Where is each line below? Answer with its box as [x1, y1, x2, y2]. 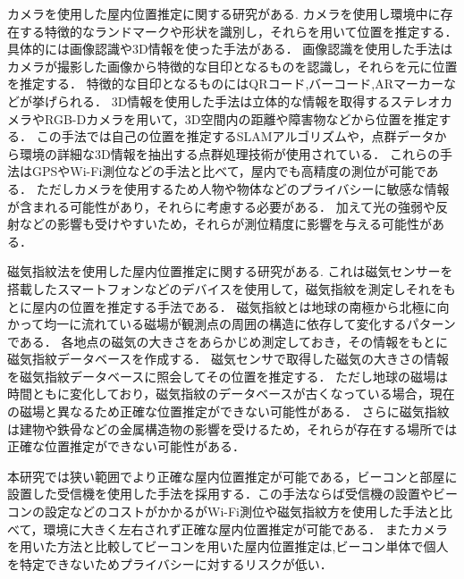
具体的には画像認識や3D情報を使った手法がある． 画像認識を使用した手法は [7, 39, 453, 58]
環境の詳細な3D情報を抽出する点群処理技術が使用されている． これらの [19, 144, 440, 163]
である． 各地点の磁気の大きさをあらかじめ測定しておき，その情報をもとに [7, 331, 448, 350]
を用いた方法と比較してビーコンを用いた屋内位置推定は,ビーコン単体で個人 [7, 537, 449, 556]
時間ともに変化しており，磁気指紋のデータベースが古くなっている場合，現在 [7, 384, 455, 403]
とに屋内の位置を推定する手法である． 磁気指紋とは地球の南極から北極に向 [7, 297, 450, 315]
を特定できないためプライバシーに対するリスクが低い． [7, 554, 333, 573]
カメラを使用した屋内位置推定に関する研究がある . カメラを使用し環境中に [7, 4, 441, 22]
